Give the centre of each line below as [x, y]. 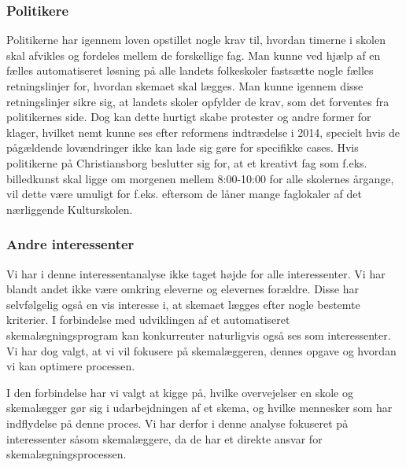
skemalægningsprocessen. [66, 454]
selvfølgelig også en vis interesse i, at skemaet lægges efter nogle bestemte [183, 304]
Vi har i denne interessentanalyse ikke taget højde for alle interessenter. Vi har [196, 273]
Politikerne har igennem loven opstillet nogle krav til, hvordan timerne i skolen [196, 40]
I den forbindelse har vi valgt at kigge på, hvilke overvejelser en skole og [180, 392]
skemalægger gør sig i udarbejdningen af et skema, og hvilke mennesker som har [199, 408]
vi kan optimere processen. [71, 366]
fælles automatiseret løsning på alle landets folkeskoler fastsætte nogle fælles [190, 70]
